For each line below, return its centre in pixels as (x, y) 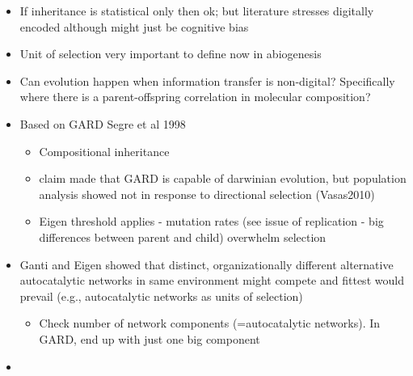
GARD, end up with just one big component (150, 338)
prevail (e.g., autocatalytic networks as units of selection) (161, 296)
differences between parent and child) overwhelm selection (183, 237)
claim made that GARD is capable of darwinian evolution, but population (223, 178)
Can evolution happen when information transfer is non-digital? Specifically (207, 80)
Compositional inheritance (104, 151)
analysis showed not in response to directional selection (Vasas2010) (207, 194)
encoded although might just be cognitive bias (134, 26)
